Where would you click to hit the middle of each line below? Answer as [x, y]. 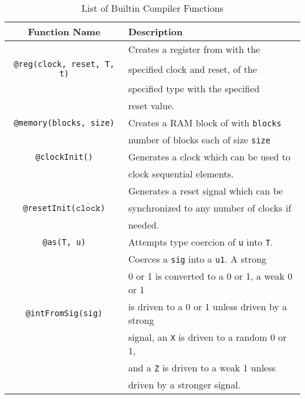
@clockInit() [64, 157]
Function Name [64, 31]
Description [155, 31]
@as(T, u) [64, 242]
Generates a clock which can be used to [209, 157]
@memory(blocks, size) [64, 123]
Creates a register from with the [194, 49]
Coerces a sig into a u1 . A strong [197, 259]
